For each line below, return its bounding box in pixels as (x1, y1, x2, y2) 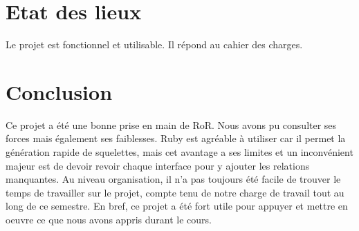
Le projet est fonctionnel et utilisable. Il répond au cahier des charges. (6, 37, 303, 52)
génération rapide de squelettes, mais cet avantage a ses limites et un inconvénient (6, 145, 353, 159)
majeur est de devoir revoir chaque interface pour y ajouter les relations (6, 158, 310, 172)
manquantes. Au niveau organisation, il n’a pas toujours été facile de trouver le (6, 172, 341, 186)
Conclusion (6, 77, 113, 106)
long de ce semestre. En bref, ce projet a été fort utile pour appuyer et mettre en (6, 199, 348, 213)
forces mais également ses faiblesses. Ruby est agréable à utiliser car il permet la (6, 131, 346, 145)
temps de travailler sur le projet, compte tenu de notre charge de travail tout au (6, 185, 344, 199)
